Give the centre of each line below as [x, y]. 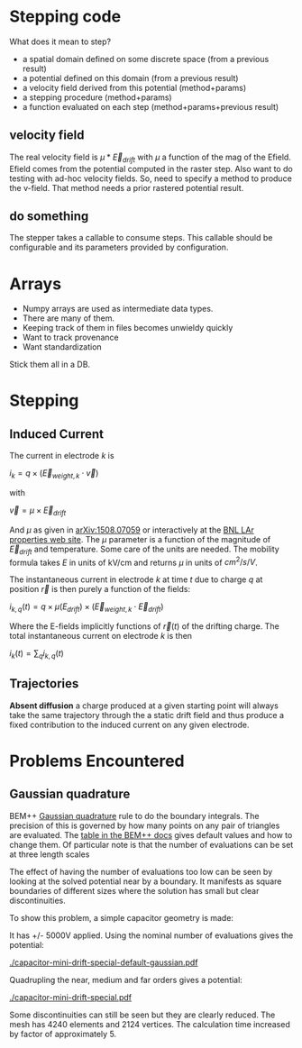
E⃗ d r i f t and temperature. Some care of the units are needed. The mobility [144, 550]
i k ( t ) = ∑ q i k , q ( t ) [37, 654]
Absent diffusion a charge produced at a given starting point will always [144, 706]
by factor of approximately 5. [63, 1034]
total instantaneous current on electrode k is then [101, 636]
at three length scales [50, 854]
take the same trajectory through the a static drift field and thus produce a [147, 715]
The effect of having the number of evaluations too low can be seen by [141, 871]
